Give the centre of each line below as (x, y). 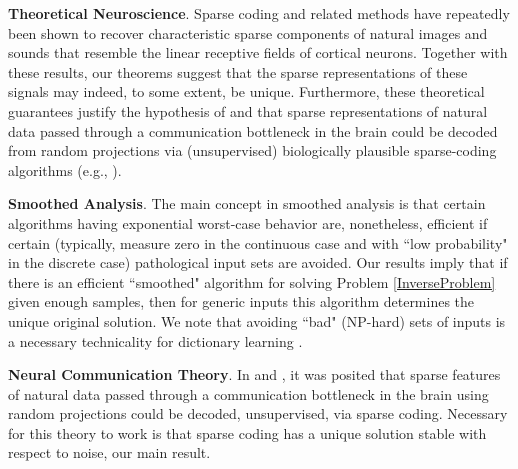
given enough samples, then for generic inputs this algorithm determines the (241, 301)
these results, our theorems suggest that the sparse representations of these (238, 71)
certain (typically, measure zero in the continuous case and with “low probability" (258, 242)
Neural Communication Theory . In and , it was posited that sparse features (254, 374)
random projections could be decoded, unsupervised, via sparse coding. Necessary (258, 413)
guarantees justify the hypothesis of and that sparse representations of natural (248, 110)
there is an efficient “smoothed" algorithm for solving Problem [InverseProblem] (252, 281)
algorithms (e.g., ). (65, 169)
